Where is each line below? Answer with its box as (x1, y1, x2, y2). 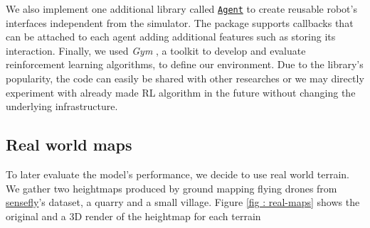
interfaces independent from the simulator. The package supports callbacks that (6, 15, 354, 30)
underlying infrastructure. (6, 99, 118, 114)
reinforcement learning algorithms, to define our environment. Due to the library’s (6, 57, 364, 72)
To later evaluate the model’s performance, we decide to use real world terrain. (6, 167, 349, 182)
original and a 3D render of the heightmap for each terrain (6, 208, 261, 223)
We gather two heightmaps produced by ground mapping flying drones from (6, 180, 337, 195)
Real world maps (6, 134, 132, 156)
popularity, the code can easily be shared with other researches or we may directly (6, 71, 364, 86)
